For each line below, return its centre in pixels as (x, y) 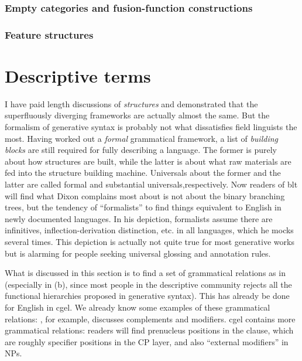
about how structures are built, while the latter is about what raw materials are (148, 161)
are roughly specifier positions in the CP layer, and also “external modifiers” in (147, 341)
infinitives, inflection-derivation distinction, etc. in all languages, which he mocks (149, 230)
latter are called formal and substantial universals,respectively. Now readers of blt (151, 184)
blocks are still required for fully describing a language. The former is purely (141, 150)
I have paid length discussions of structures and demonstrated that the (131, 103)
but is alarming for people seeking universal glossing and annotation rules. (138, 253)
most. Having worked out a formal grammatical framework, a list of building (142, 138)
